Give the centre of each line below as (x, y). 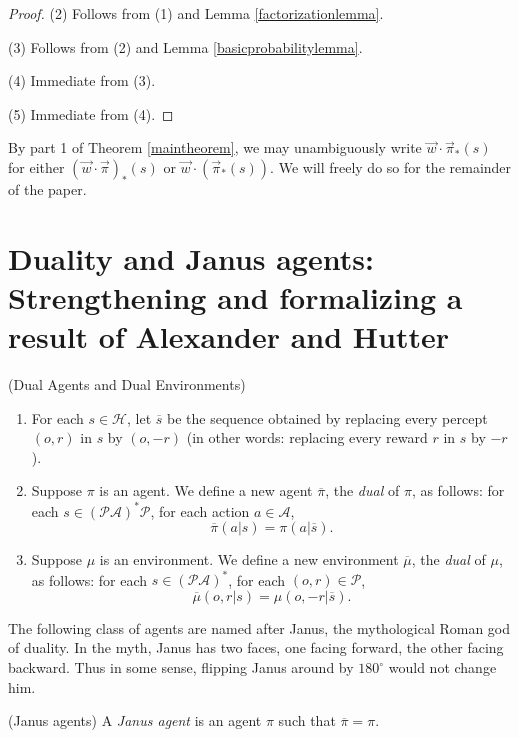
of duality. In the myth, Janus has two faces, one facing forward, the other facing (256, 647)
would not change (442, 667)
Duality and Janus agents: (191, 257)
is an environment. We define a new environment (249, 559)
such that (307, 720)
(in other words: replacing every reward (307, 437)
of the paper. (47, 188)
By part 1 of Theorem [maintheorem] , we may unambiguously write (215, 147)
